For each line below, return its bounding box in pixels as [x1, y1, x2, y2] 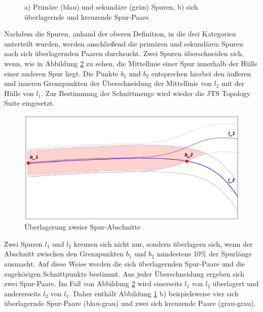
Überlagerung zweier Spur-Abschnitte [24, 221, 141, 232]
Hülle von [4, 87, 34, 98]
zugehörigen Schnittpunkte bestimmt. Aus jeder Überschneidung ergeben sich [4, 268, 245, 279]
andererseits [4, 288, 41, 298]
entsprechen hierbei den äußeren [151, 68, 251, 78]
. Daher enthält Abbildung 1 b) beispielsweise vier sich [69, 288, 239, 298]
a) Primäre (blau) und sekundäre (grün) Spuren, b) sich [24, 2, 198, 12]
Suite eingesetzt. [4, 98, 55, 108]
